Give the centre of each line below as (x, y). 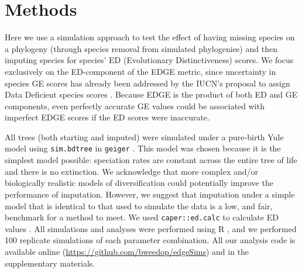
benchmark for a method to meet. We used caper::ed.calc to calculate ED (142, 217)
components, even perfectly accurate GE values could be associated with (135, 106)
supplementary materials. (50, 263)
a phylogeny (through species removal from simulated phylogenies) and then (141, 48)
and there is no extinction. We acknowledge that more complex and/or (132, 171)
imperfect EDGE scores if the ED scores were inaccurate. (107, 117)
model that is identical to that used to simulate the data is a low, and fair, (139, 205)
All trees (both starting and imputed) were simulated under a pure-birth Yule (144, 136)
